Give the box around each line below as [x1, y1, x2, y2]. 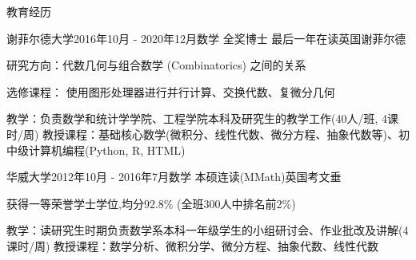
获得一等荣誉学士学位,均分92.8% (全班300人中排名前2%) [6, 195, 296, 211]
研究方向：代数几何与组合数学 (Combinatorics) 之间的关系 [6, 57, 306, 73]
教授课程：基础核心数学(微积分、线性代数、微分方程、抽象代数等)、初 [42, 125, 410, 142]
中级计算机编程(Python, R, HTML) [6, 141, 186, 158]
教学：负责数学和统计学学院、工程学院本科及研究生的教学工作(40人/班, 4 [6, 110, 387, 127]
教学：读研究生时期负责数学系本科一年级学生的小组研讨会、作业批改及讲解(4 [6, 222, 409, 238]
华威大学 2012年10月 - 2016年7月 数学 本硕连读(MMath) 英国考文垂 [6, 168, 342, 185]
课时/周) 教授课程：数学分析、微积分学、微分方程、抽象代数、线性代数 [6, 237, 379, 254]
